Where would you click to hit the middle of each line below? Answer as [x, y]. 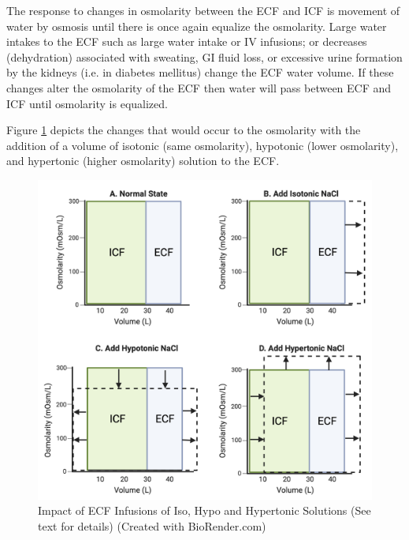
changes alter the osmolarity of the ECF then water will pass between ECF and [199, 87]
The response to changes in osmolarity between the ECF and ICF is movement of [203, 10]
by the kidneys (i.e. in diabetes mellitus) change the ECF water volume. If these [200, 72]
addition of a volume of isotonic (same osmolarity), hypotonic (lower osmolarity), [203, 145]
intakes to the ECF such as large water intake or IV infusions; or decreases [187, 41]
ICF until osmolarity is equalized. [87, 103]
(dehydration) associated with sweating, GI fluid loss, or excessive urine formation [204, 56]
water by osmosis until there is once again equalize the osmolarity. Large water [197, 26]
